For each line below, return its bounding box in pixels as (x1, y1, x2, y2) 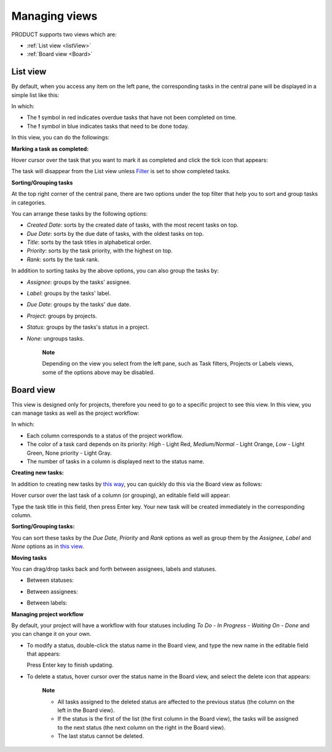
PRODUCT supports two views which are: (11, 31, 117, 38)
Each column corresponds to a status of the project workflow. (26, 432, 183, 439)
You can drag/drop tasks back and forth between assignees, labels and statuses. (11, 565, 217, 573)
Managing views (11, 9, 98, 23)
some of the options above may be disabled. (42, 369, 155, 376)
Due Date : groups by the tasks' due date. (26, 301, 131, 308)
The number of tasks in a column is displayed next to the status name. (26, 458, 205, 465)
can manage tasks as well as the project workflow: (11, 409, 140, 417)
